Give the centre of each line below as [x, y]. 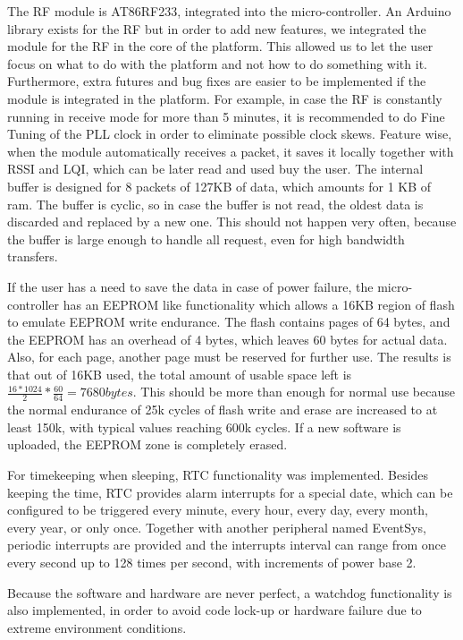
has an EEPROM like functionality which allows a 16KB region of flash [259, 304]
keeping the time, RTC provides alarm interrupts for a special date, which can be [230, 492]
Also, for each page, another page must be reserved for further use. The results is [229, 357]
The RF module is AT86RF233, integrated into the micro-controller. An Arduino [229, 11]
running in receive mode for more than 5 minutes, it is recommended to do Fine [226, 116]
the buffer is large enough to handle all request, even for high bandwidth [206, 239]
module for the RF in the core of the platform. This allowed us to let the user [220, 46]
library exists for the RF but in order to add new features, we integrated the [217, 28]
